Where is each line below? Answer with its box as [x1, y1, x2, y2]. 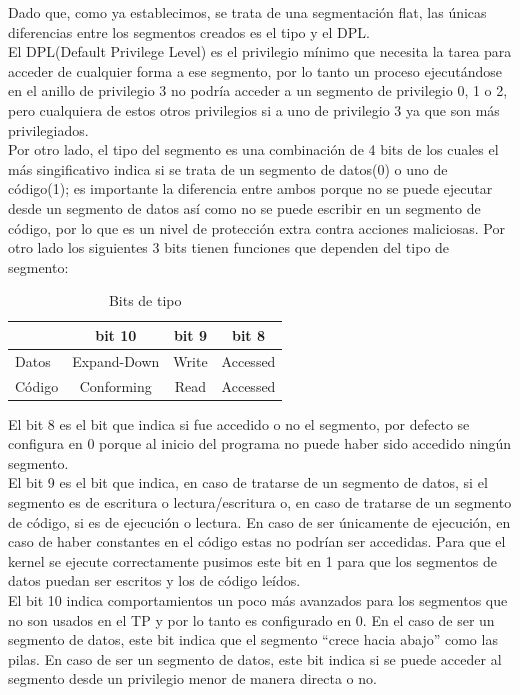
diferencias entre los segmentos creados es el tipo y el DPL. [8, 21, 370, 42]
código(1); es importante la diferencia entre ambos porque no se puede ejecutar [8, 178, 493, 199]
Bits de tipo [108, 290, 182, 311]
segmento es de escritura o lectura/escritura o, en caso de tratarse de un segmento [8, 492, 512, 513]
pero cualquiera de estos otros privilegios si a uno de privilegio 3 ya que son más [8, 99, 500, 120]
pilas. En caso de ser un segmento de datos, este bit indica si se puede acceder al [8, 648, 502, 669]
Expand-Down [72, 350, 160, 371]
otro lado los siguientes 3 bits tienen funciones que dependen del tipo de [8, 237, 450, 258]
